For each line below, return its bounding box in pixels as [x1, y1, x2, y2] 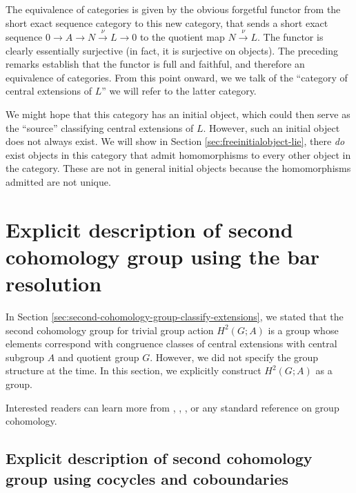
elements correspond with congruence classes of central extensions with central [6, 336, 337, 351]
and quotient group [57, 349, 139, 364]
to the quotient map [139, 29, 225, 43]
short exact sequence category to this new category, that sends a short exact [6, 15, 328, 30]
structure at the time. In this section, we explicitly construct [6, 363, 261, 378]
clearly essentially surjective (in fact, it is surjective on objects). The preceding [6, 43, 339, 57]
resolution [6, 269, 102, 298]
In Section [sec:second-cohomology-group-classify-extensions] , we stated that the [6, 309, 344, 324]
